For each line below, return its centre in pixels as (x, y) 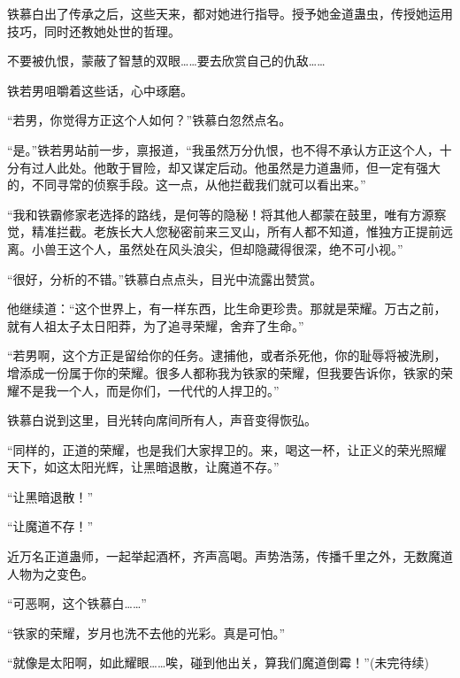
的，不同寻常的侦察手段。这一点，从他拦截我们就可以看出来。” (187, 185)
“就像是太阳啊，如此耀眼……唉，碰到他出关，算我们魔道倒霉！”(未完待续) (218, 663)
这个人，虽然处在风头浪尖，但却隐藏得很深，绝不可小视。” (236, 248)
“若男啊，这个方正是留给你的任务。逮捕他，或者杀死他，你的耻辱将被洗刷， (227, 355)
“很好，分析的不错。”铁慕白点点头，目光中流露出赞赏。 (165, 278)
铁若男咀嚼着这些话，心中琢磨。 (100, 90)
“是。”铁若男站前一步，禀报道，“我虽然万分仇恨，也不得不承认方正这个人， (223, 149)
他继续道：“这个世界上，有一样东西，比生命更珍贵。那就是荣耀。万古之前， (227, 308)
